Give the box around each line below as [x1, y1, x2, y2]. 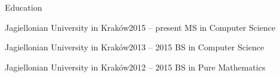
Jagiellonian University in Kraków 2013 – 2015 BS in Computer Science [5, 41, 264, 53]
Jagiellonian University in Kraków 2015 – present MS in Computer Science [5, 21, 276, 33]
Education [5, 1, 42, 13]
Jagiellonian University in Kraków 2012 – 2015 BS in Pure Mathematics [5, 60, 266, 73]
